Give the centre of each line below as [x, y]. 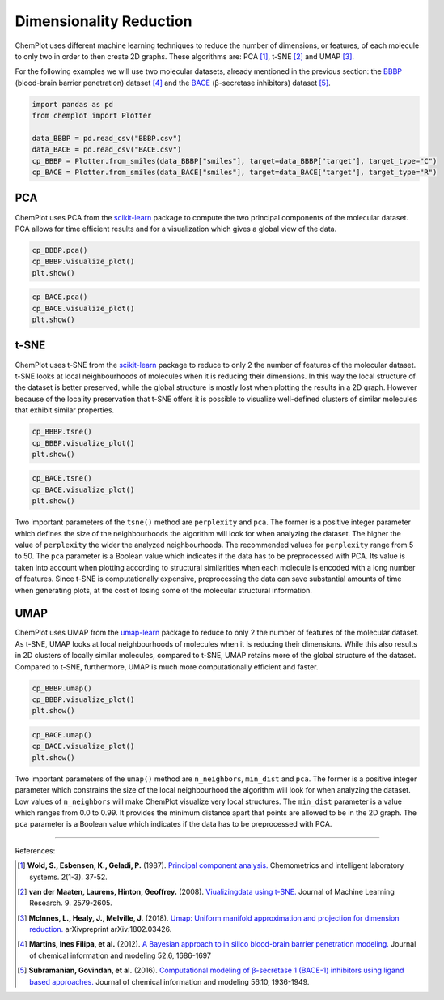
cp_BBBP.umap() [62, 688]
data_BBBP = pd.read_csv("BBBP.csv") [107, 138]
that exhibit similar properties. [65, 410]
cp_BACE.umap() [62, 735]
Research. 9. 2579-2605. [71, 903]
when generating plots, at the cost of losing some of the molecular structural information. [164, 590]
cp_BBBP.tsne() [62, 432]
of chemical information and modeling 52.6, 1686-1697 [121, 955]
